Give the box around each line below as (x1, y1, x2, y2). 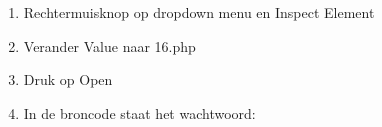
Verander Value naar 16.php (23, 35, 196, 56)
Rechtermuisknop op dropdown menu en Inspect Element (23, 2, 375, 22)
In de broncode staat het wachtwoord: (23, 102, 256, 123)
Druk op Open (23, 69, 113, 90)
